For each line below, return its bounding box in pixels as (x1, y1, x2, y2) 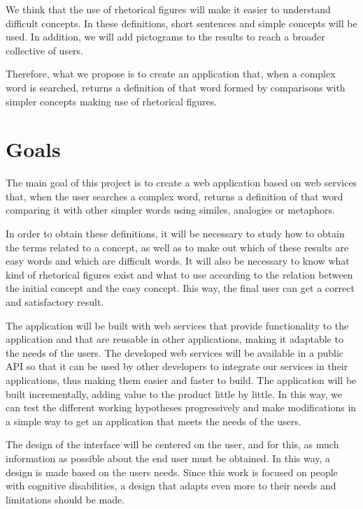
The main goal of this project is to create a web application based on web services (6, 175, 357, 190)
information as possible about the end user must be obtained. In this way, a (6, 450, 331, 465)
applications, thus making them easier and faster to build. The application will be (6, 373, 357, 387)
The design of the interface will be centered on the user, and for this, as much (6, 437, 339, 452)
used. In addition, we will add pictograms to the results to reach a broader (6, 29, 325, 44)
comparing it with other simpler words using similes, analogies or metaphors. (6, 202, 335, 217)
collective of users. (6, 43, 84, 57)
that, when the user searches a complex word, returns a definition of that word (6, 189, 343, 203)
